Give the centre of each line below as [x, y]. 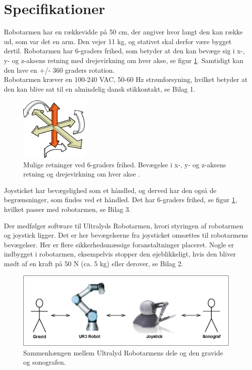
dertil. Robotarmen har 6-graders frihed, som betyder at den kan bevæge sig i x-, [124, 51]
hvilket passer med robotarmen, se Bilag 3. [67, 209]
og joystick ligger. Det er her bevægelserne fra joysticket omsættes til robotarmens [126, 235]
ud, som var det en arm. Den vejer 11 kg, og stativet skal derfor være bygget [118, 41]
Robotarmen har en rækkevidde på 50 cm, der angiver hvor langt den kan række [123, 32]
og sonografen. [45, 362]
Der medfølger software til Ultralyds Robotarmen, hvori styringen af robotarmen [124, 225]
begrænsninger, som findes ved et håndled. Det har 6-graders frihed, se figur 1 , [121, 200]
